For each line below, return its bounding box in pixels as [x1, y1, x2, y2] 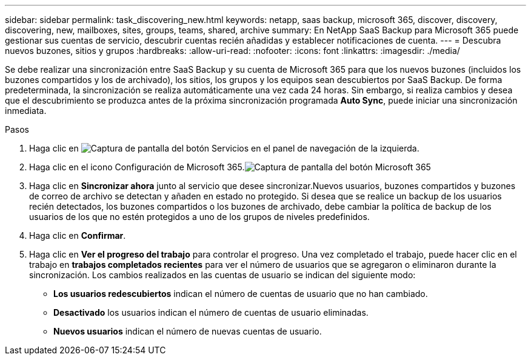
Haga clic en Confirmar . [29, 230, 126, 241]
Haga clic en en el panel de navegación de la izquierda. [29, 143, 419, 153]
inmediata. [5, 105, 47, 116]
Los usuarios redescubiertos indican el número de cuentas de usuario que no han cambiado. [53, 288, 428, 299]
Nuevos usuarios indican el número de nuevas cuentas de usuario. [53, 326, 322, 336]
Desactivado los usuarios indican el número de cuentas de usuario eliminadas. [53, 307, 369, 318]
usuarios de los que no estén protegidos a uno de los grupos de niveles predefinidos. [29, 212, 370, 222]
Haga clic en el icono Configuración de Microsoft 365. [29, 162, 245, 172]
